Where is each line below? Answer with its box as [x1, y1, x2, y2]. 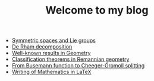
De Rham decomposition [11, 43, 73, 50]
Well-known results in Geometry [11, 50, 91, 57]
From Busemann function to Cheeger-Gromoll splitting [11, 62, 145, 69]
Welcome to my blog [45, 4, 149, 17]
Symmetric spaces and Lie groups [11, 37, 96, 44]
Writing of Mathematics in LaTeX [11, 69, 92, 76]
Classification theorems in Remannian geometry [11, 56, 130, 63]
